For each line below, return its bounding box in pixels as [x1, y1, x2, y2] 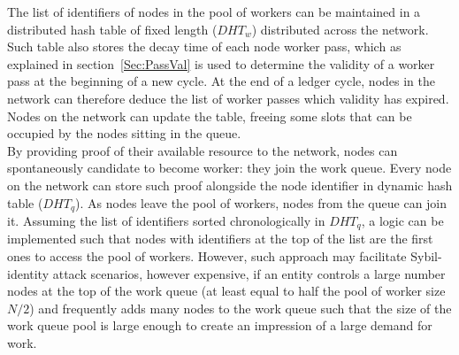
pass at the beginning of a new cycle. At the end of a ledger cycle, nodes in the [7, 72, 436, 90]
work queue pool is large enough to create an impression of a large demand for [7, 316, 432, 335]
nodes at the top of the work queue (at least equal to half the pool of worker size [7, 282, 446, 300]
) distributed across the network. [251, 19, 429, 38]
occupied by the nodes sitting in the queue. [7, 124, 241, 143]
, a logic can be [361, 211, 444, 229]
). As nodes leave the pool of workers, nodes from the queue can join [75, 193, 448, 212]
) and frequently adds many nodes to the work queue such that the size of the [29, 298, 452, 317]
